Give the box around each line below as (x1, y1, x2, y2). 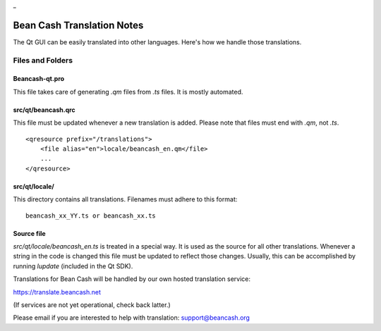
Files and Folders (13, 55, 73, 65)
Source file (13, 229, 46, 237)
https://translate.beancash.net (13, 287, 102, 296)
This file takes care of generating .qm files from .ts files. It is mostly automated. (13, 87, 243, 96)
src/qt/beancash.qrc (13, 106, 75, 114)
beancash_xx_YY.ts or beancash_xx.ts (25, 211, 157, 220)
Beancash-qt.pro (13, 75, 65, 83)
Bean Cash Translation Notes (13, 19, 144, 31)
